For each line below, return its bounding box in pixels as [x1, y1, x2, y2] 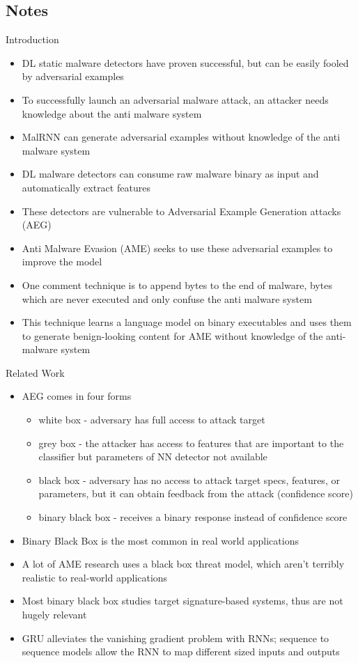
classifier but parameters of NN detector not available [38, 449, 267, 464]
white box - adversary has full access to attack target [38, 412, 265, 427]
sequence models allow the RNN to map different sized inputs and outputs [22, 644, 340, 659]
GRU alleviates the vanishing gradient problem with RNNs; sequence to [22, 630, 329, 645]
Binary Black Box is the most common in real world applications [22, 533, 299, 547]
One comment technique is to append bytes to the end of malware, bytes [22, 277, 332, 292]
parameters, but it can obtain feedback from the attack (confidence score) [38, 486, 353, 501]
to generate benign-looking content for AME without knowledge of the [22, 328, 323, 343]
